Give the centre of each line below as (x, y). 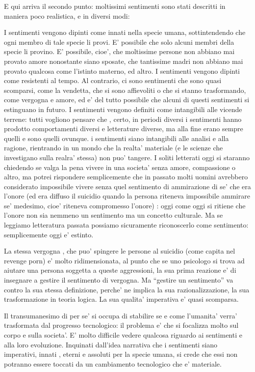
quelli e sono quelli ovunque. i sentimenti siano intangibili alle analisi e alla (116, 138)
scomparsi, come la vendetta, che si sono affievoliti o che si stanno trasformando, (125, 90)
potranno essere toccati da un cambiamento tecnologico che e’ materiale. (113, 363)
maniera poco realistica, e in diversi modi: (67, 15)
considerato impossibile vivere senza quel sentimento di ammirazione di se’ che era (127, 186)
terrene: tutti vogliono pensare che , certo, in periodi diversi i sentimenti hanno (123, 119)
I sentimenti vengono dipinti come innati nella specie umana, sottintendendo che (125, 32)
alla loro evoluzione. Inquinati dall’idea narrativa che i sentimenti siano (111, 344)
